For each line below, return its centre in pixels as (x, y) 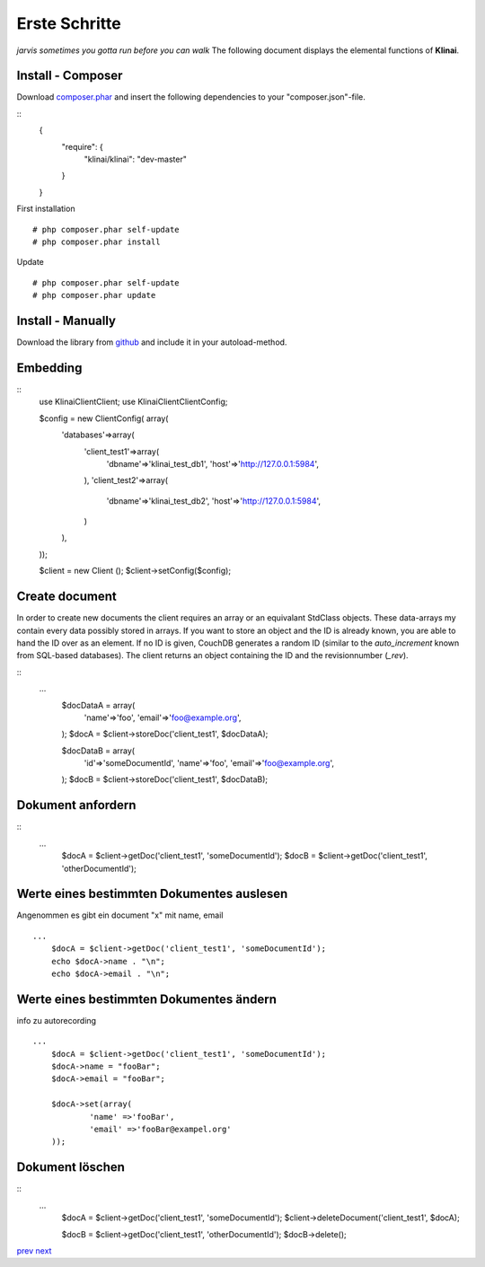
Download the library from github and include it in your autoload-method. (152, 342)
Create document (66, 597)
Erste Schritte (69, 23)
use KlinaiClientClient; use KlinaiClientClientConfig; (133, 402)
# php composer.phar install (97, 242)
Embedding (49, 368)
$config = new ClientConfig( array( (104, 418)
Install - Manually (66, 320)
